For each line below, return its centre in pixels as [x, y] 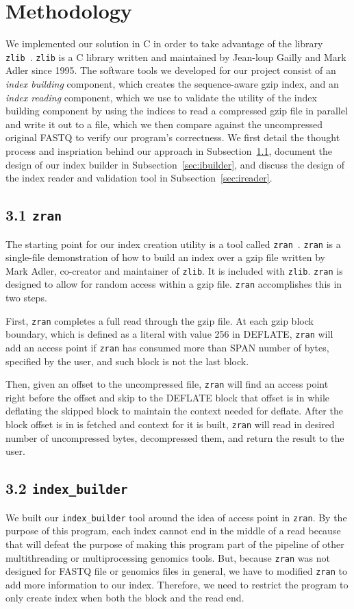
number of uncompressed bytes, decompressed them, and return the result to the [175, 437]
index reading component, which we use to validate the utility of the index [161, 97]
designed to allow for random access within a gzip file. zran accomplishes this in [174, 284]
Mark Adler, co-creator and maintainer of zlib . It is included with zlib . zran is [174, 270]
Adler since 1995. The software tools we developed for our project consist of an [171, 70]
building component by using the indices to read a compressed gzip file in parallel [177, 111]
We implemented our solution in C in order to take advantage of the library [164, 43]
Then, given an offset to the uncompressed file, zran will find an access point [167, 384]
